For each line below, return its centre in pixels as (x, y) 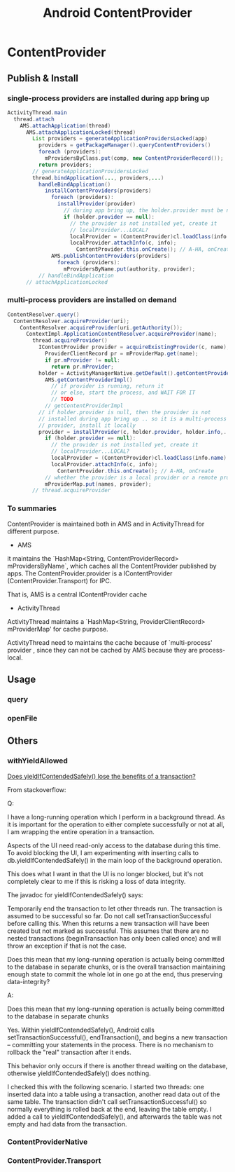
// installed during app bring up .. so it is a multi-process (133, 418)
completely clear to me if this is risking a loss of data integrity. (97, 881)
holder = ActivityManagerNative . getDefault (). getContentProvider (135, 373)
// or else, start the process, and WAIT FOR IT (123, 393)
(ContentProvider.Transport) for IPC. (59, 580)
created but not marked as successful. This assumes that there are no (108, 931)
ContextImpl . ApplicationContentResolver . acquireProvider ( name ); (121, 334)
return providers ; (65, 165)
